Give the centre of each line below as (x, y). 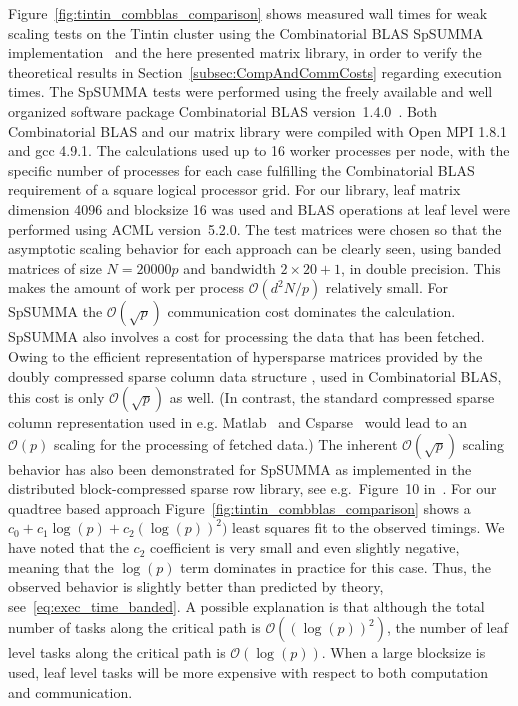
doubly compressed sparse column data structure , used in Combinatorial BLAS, (255, 375)
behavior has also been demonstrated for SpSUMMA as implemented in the (240, 468)
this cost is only (56, 397)
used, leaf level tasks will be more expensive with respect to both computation (248, 672)
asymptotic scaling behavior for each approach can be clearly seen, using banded (255, 248)
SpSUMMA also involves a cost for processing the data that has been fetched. (246, 336)
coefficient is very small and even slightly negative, (305, 547)
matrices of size (55, 267)
